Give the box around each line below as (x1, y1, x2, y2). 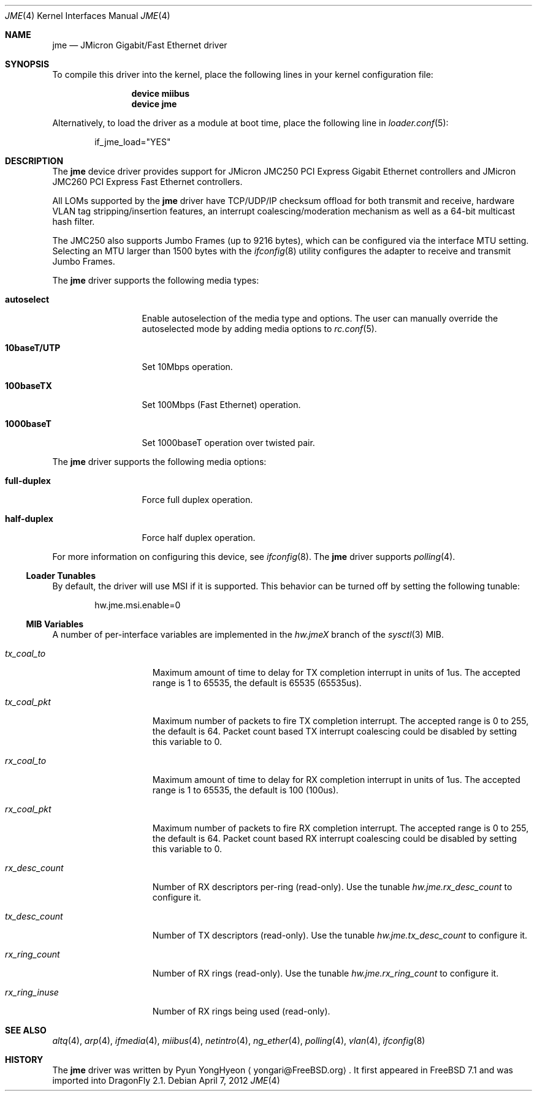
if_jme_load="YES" (94, 137, 171, 147)
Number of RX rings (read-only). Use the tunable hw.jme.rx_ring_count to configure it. (152, 968, 499, 978)
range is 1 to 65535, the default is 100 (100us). (152, 785, 339, 795)
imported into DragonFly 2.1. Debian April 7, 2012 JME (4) (52, 1075, 280, 1086)
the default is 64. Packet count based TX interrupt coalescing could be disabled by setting (152, 726, 517, 736)
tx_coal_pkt (5, 697, 51, 707)
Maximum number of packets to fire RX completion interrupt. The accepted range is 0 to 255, (152, 823, 529, 833)
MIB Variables (26, 619, 84, 629)
